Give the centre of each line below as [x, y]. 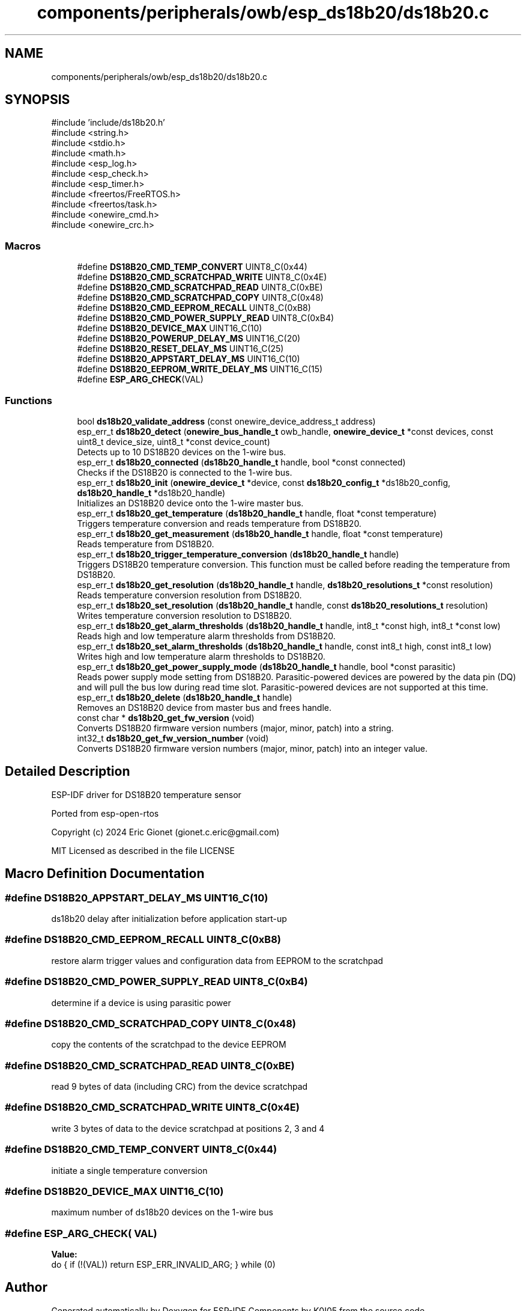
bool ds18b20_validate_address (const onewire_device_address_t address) [226, 421]
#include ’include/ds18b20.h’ [108, 123]
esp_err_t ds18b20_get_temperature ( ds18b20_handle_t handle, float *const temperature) [257, 513]
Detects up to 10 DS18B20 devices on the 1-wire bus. [182, 452]
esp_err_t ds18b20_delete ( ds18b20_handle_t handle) [185, 697]
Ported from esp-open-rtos [105, 813]
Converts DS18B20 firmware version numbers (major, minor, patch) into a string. [235, 728]
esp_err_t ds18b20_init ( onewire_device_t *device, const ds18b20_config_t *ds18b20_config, [264, 482]
